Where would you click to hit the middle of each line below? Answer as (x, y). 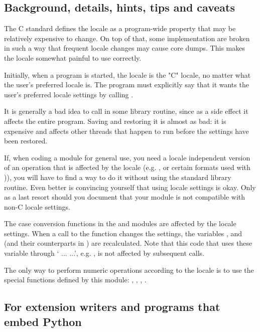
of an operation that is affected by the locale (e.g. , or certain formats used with (127, 167)
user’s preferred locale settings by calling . (69, 94)
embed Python (43, 321)
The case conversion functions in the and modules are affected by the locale (120, 223)
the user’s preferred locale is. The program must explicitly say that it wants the (126, 85)
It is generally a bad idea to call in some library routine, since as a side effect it (126, 111)
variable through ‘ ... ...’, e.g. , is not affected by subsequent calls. (104, 253)
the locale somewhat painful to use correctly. (73, 57)
